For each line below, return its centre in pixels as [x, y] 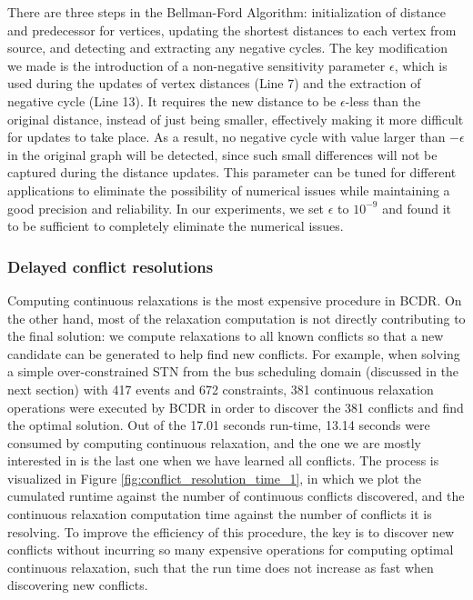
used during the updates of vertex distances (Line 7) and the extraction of [214, 83]
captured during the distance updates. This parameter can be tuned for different [232, 172]
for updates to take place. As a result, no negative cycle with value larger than [226, 137]
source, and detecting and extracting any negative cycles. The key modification [227, 48]
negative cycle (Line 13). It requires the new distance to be [172, 100]
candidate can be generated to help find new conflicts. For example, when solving [234, 353]
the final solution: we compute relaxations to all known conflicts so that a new [226, 336]
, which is [421, 65]
